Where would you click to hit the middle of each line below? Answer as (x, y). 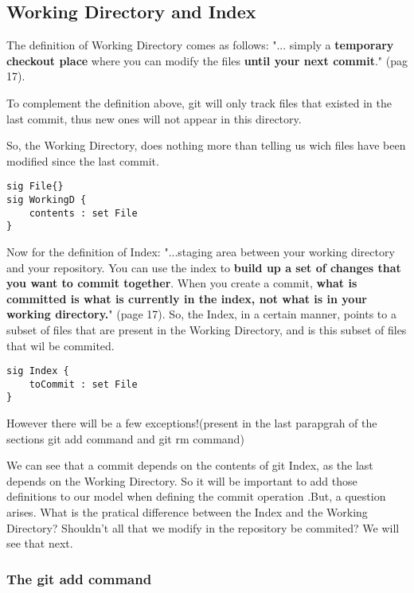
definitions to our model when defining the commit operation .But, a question (196, 496)
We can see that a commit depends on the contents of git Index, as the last (190, 465)
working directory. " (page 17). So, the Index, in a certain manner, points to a (201, 314)
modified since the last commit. (83, 160)
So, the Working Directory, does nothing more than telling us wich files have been (206, 145)
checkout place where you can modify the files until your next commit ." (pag (207, 60)
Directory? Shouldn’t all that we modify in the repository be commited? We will (203, 527)
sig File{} (35, 187)
